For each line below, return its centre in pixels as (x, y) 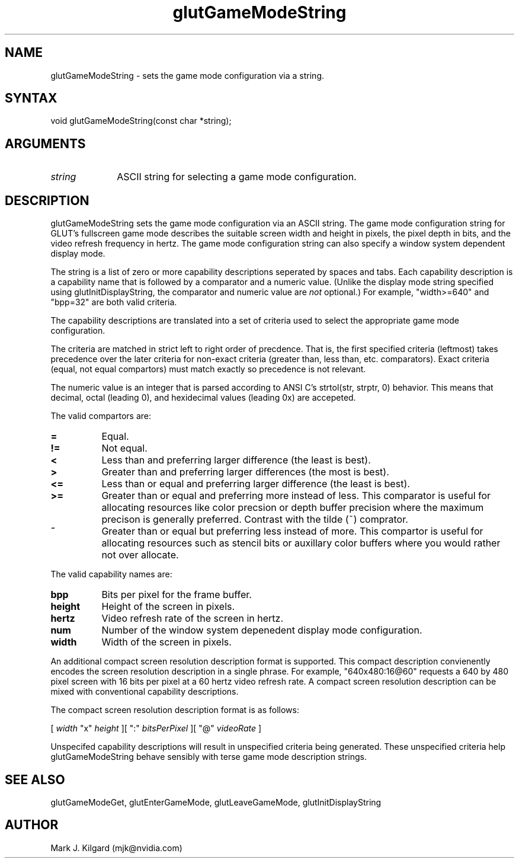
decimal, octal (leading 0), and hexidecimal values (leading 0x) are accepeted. (203, 398)
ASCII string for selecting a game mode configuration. (237, 177)
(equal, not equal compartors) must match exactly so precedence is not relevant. (208, 369)
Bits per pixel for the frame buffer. (177, 595)
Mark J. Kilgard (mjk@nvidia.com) (116, 848)
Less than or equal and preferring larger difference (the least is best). (256, 484)
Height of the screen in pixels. (168, 607)
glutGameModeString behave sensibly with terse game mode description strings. (209, 757)
